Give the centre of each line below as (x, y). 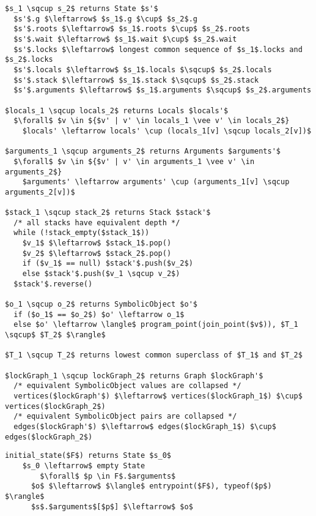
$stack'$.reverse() (53, 284)
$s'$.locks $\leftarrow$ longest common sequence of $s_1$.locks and (158, 49)
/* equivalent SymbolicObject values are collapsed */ (127, 386)
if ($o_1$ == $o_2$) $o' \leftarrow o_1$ (99, 314)
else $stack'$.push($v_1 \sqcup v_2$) (101, 274)
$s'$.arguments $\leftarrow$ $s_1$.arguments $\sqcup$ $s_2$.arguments (163, 90)
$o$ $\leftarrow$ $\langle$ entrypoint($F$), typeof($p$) (151, 486)
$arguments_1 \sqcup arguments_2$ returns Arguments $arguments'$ (143, 151)
